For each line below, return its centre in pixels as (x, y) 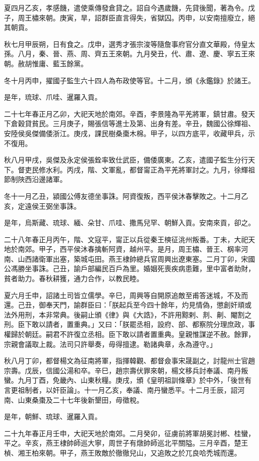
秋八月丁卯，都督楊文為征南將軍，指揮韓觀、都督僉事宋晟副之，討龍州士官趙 (129, 361)
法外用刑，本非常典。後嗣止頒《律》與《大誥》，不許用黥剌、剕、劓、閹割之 (128, 314)
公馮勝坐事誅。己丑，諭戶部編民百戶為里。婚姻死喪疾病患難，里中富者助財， (129, 268)
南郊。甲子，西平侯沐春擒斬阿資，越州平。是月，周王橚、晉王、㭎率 (129, 249)
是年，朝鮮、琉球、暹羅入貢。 (53, 416)
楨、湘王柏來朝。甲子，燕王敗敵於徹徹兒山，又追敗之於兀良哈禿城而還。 (123, 452)
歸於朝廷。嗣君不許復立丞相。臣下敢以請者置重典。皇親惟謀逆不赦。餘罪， (133, 334)
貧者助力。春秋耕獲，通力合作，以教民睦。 (74, 278)
